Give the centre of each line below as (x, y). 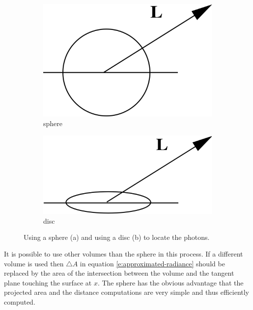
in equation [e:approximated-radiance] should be (152, 263)
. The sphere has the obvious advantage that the (170, 282)
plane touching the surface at (48, 282)
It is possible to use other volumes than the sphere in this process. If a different (124, 253)
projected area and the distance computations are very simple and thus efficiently (126, 292)
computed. (20, 301)
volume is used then (34, 263)
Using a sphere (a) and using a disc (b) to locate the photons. (117, 237)
